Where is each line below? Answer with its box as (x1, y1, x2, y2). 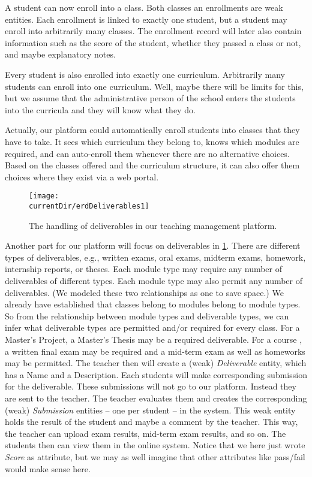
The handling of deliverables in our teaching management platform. (29, 219, 277, 231)
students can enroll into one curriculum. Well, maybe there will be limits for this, (5, 80, 304, 92)
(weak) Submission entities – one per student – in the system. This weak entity (5, 403, 296, 416)
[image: (29, 192, 59, 201)
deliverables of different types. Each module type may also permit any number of (5, 274, 303, 286)
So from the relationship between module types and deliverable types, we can (5, 309, 289, 322)
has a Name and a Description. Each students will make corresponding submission (5, 368, 307, 381)
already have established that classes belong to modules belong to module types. (5, 298, 301, 310)
